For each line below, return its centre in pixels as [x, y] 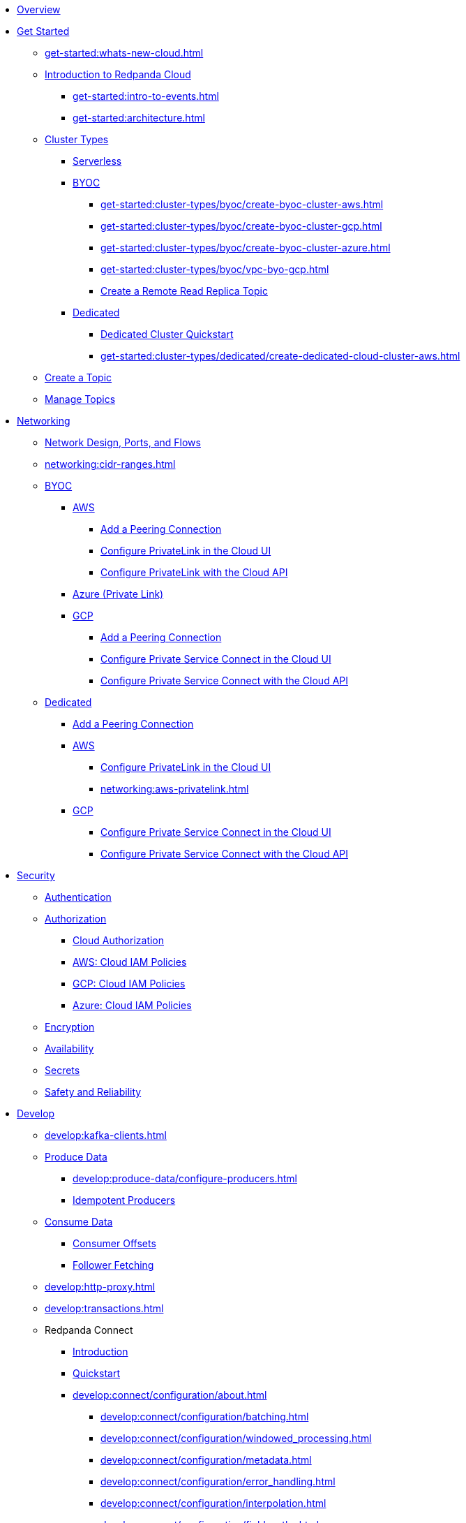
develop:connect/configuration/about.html [170, 1395]
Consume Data [79, 1222]
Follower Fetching [113, 1265]
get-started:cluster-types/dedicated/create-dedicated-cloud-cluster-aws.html [280, 356]
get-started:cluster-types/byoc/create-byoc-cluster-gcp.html [241, 226]
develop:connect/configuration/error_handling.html [218, 1481]
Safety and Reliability [93, 1092]
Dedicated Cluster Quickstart [167, 334]
